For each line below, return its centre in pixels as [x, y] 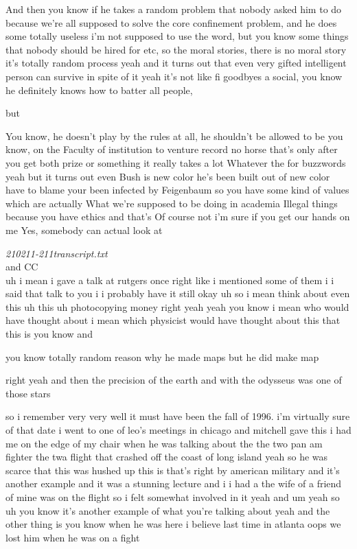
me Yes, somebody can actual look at [84, 230]
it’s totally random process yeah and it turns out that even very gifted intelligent [176, 63]
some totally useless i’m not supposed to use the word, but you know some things [177, 36]
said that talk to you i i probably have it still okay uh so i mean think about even [178, 293]
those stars [28, 393]
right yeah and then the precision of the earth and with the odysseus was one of [174, 380]
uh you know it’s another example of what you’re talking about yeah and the [168, 510]
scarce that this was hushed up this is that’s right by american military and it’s [173, 470]
